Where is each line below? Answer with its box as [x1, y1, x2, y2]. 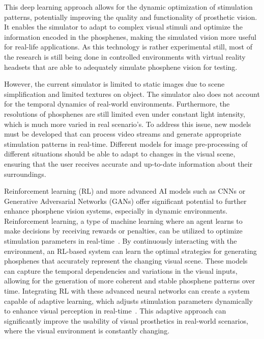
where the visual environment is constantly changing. [4, 325, 170, 336]
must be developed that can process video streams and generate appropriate [4, 128, 242, 139]
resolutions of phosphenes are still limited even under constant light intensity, [4, 108, 245, 119]
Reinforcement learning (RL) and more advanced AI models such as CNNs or [4, 186, 246, 196]
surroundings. [4, 168, 46, 179]
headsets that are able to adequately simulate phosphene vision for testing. [4, 61, 238, 72]
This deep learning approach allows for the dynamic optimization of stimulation [4, 2, 253, 12]
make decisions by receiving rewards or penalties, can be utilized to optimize [4, 225, 243, 236]
